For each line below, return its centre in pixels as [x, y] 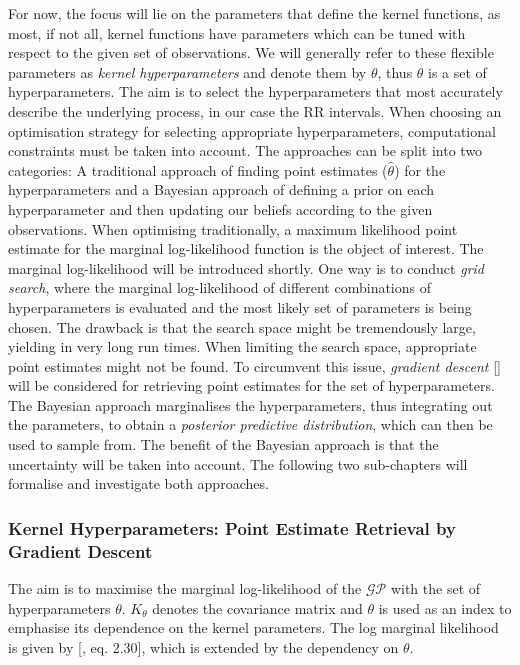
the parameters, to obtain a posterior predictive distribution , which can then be [250, 424]
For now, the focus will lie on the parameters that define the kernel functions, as [254, 13]
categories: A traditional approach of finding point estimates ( [198, 169]
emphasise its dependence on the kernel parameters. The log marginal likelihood [253, 627]
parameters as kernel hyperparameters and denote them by [187, 71]
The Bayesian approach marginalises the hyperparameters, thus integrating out [250, 404]
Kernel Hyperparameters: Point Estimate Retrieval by [232, 527]
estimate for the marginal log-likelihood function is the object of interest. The [246, 248]
